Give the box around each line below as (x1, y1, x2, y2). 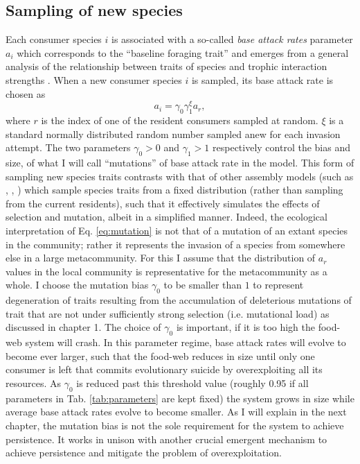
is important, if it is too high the (176, 320, 316, 334)
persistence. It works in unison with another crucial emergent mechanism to (6, 431, 327, 446)
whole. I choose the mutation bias (6, 277, 149, 292)
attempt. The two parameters (6, 140, 131, 155)
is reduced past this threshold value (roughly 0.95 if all (76, 375, 309, 390)
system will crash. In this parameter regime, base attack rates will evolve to (25, 335, 346, 350)
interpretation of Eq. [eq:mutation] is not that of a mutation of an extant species (6, 223, 348, 237)
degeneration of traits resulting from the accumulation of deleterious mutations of (6, 293, 352, 307)
